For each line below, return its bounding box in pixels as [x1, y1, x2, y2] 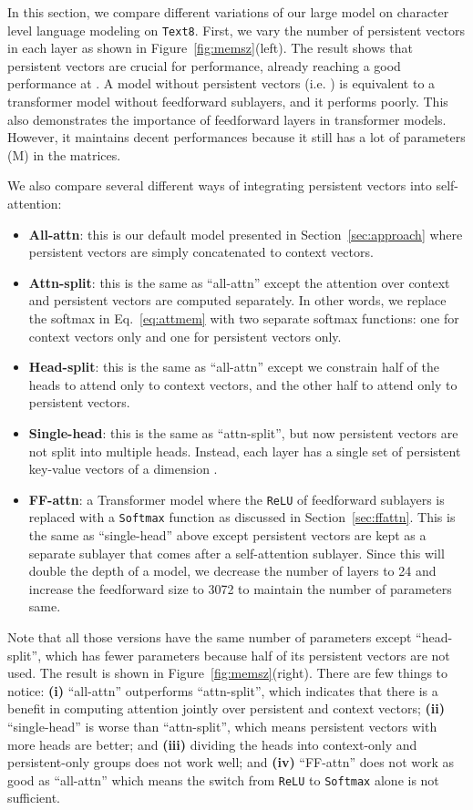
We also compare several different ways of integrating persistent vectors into [7, 176, 432, 195]
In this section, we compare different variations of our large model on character [7, 3, 449, 21]
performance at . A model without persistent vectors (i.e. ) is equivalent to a [7, 74, 436, 93]
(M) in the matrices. [7, 145, 121, 164]
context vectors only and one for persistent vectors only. [28, 326, 342, 345]
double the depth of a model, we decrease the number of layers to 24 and [28, 561, 437, 580]
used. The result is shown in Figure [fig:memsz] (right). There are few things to [7, 663, 448, 682]
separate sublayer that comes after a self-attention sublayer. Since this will [28, 543, 445, 562]
